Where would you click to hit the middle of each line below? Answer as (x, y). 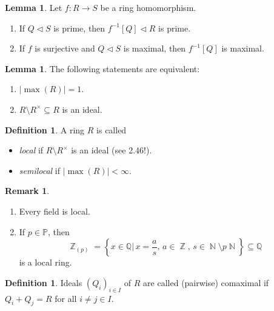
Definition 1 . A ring (45, 129)
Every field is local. (55, 211)
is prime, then (79, 28)
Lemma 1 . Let (34, 7)
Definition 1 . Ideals (44, 282)
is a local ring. (45, 262)
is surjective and (65, 48)
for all (66, 298)
